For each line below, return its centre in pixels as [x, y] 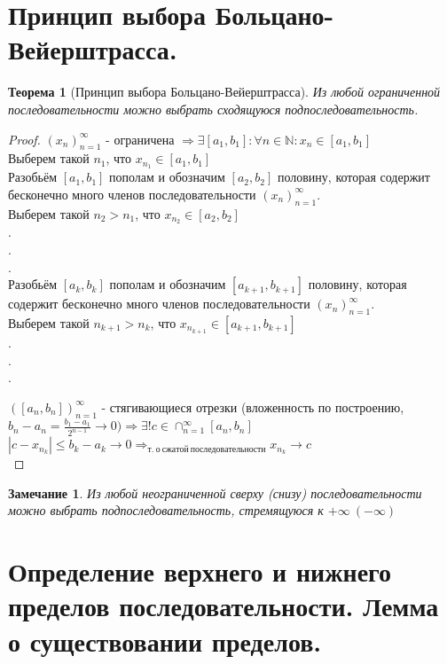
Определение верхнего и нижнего [200, 571]
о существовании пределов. [165, 641]
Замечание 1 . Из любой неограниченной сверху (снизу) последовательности [215, 492]
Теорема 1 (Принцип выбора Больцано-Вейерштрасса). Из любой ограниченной [224, 92]
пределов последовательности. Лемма [223, 606]
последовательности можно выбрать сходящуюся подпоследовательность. [213, 109]
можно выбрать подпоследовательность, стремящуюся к [166, 510]
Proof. [24, 139]
